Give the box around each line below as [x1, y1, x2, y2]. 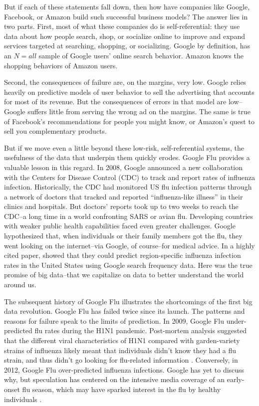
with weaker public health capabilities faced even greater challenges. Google [4, 220, 236, 231]
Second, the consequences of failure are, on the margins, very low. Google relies [4, 77, 247, 87]
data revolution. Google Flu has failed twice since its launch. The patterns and [4, 306, 245, 316]
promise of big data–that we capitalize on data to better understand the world [4, 269, 244, 280]
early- [227, 374, 245, 385]
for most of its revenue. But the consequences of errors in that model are [4, 96, 227, 107]
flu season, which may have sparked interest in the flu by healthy [22, 384, 221, 394]
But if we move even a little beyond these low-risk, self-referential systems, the [4, 142, 244, 153]
